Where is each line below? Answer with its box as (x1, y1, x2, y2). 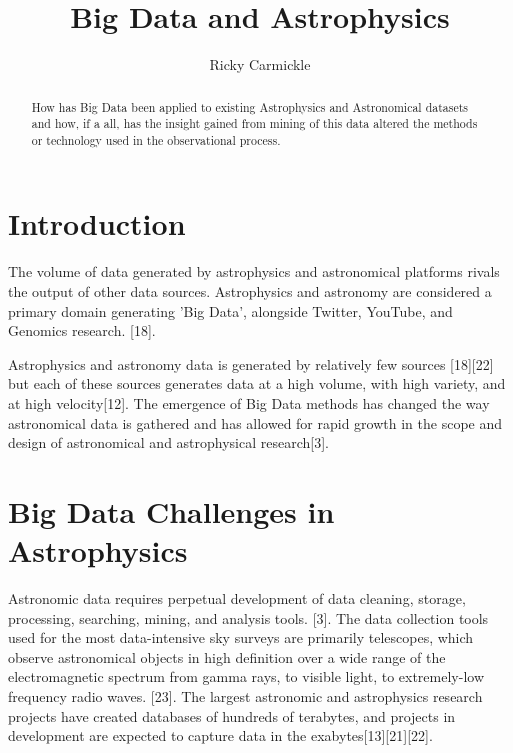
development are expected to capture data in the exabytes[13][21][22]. (8, 725, 433, 746)
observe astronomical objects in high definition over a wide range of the (8, 646, 446, 667)
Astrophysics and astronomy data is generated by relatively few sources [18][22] (8, 353, 494, 374)
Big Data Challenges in (8, 490, 335, 531)
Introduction (8, 203, 186, 244)
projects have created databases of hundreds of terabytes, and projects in (8, 705, 456, 726)
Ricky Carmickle (209, 54, 311, 75)
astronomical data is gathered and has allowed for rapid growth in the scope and (8, 412, 503, 433)
